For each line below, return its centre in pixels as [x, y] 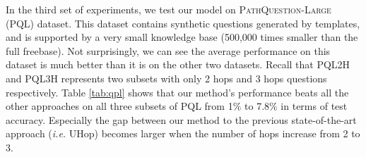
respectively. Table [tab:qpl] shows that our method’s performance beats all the [177, 92]
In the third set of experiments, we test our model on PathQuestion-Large [169, 9]
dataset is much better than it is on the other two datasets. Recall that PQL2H [178, 64]
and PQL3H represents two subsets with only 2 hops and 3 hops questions [166, 78]
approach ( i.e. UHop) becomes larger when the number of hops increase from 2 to [183, 133]
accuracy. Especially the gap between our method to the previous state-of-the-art [181, 119]
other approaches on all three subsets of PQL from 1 [119, 106]
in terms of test [314, 106]
